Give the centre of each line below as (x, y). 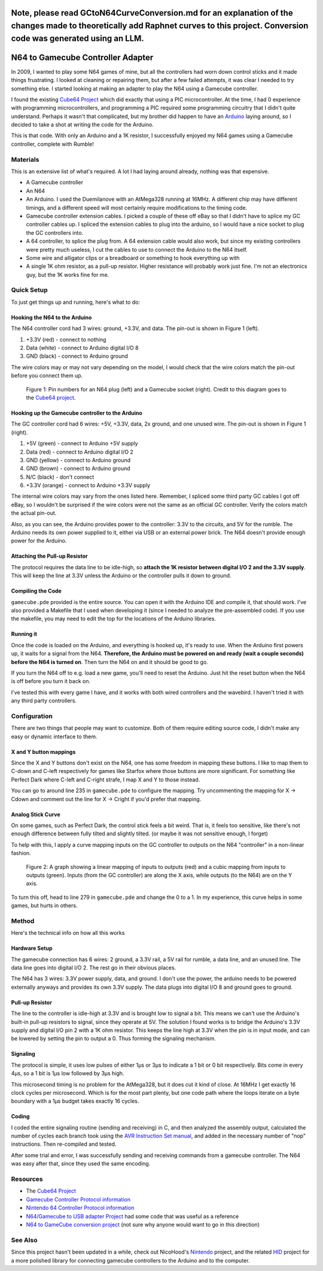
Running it (24, 634)
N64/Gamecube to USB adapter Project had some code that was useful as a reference (132, 1216)
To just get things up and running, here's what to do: (76, 302)
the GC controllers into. (55, 233)
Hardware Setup (32, 948)
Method (23, 921)
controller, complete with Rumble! (52, 144)
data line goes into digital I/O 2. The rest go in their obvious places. (94, 968)
